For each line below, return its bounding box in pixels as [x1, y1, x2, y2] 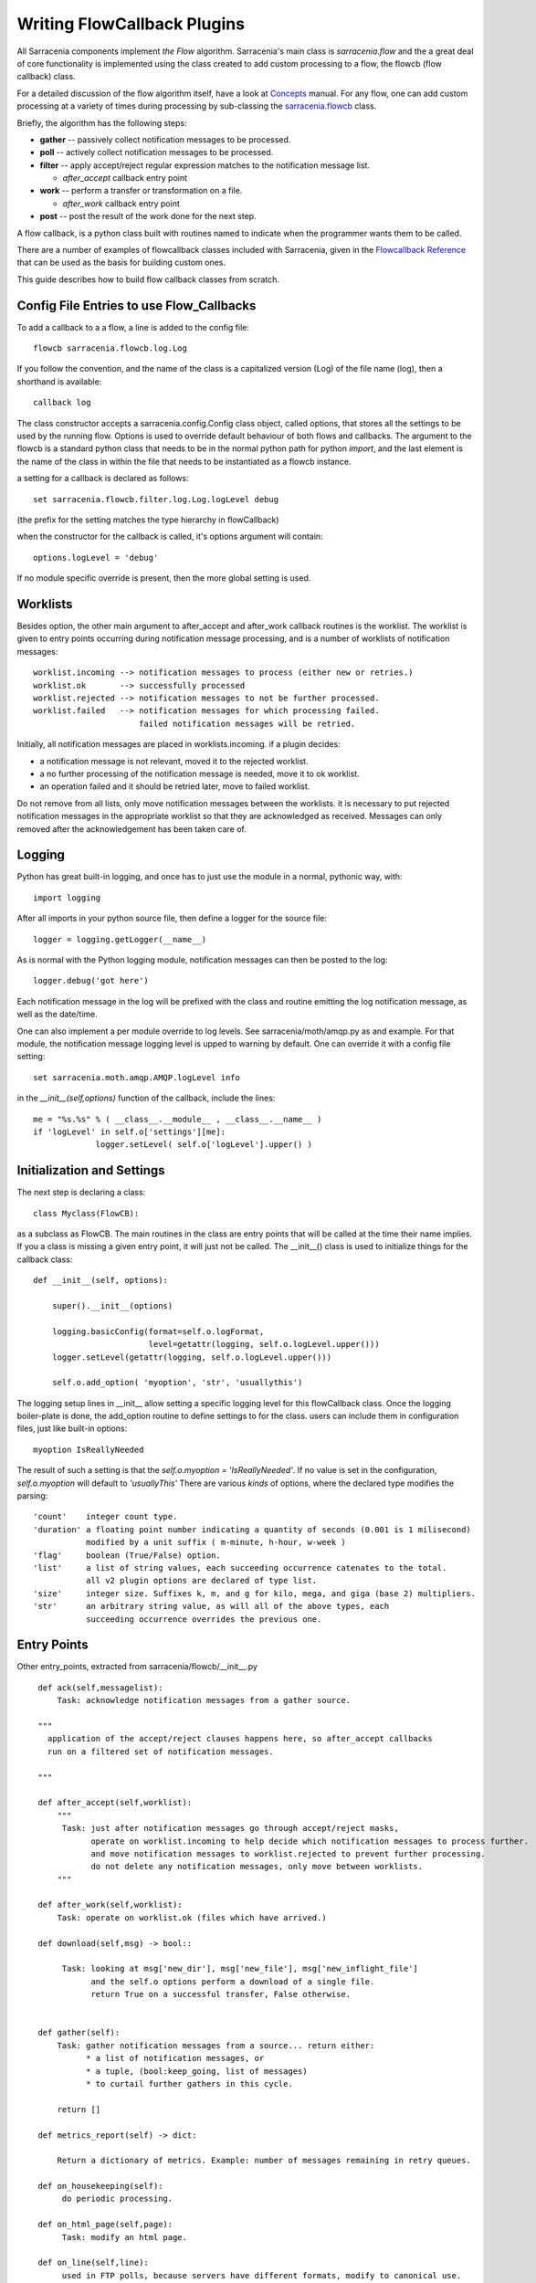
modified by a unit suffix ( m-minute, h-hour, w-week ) [85, 1537, 346, 1548]
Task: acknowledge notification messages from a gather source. [57, 1695, 352, 1706]
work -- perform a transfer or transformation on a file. [39, 185, 243, 196]
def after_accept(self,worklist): [37, 1797, 193, 1808]
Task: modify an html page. [61, 2232, 187, 2242]
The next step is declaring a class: [16, 1187, 146, 1198]
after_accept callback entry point [62, 173, 187, 184]
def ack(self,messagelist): [37, 1682, 163, 1693]
